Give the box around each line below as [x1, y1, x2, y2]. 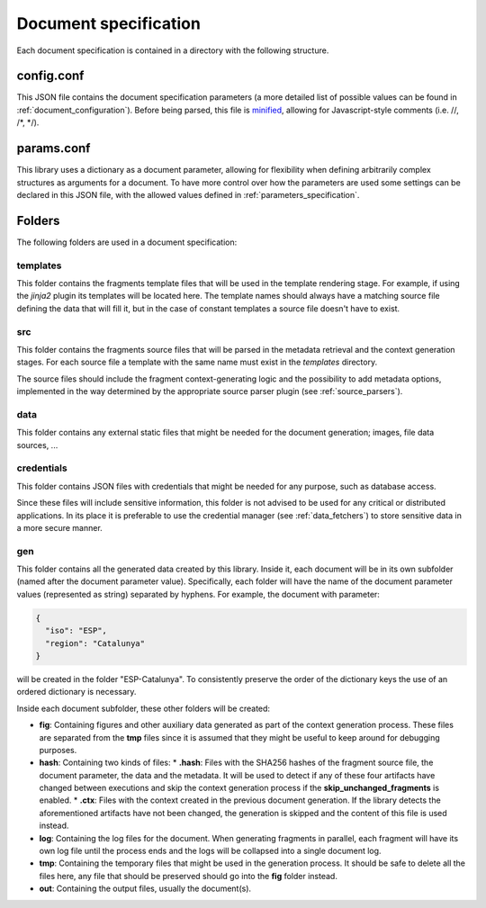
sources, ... [16, 439, 58, 450]
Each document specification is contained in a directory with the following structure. [16, 45, 329, 56]
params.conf [16, 140, 91, 157]
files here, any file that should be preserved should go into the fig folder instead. [39, 870, 337, 881]
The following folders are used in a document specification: [16, 237, 238, 247]
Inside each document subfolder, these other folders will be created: [16, 703, 270, 714]
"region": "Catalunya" [45, 638, 146, 648]
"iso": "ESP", [45, 625, 108, 636]
